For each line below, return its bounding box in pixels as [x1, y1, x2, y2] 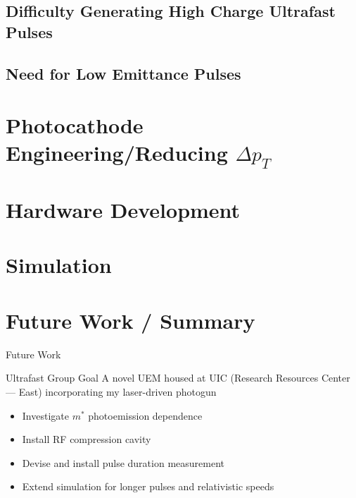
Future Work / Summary [6, 305, 255, 334]
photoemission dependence [88, 408, 203, 423]
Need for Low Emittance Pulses [6, 62, 241, 84]
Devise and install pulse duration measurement [22, 455, 224, 470]
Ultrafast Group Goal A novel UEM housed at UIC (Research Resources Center [6, 370, 350, 385]
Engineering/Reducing [6, 138, 228, 167]
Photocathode [6, 111, 144, 140]
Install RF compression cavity [22, 432, 151, 447]
